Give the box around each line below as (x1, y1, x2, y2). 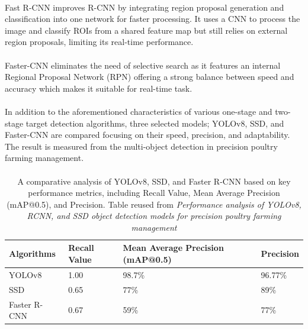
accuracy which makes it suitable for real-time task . (5, 82, 192, 94)
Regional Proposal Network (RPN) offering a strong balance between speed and (5, 70, 294, 83)
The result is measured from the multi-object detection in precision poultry (5, 140, 278, 152)
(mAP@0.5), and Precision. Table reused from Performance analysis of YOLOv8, (7, 198, 301, 210)
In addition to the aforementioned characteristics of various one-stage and (5, 105, 272, 117)
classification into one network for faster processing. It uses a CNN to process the (5, 12, 300, 25)
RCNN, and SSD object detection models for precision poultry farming (27, 209, 281, 222)
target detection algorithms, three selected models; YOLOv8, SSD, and (25, 117, 284, 129)
